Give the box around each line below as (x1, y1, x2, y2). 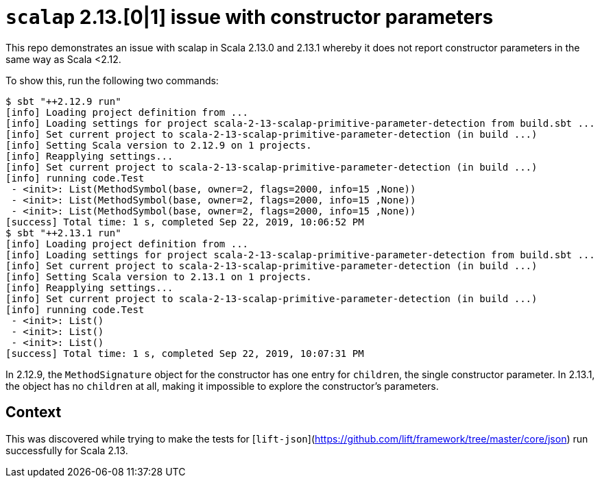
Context (5, 404, 62, 421)
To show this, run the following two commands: (5, 74, 219, 86)
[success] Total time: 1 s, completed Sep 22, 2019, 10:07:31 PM (5, 347, 364, 359)
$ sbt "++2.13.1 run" (5, 227, 121, 238)
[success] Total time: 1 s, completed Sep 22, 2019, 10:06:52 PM (5, 216, 364, 227)
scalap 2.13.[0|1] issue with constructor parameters (5, 5, 494, 29)
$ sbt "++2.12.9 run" (5, 95, 121, 107)
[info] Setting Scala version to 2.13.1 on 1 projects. (5, 271, 312, 282)
